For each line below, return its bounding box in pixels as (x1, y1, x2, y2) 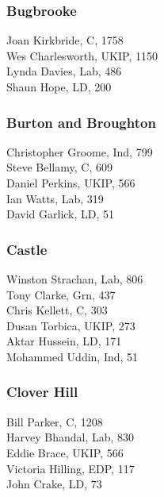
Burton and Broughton (6, 112, 156, 132)
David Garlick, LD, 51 (6, 206, 115, 222)
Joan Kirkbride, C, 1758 (6, 32, 124, 48)
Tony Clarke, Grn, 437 (6, 286, 116, 302)
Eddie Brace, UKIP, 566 (6, 444, 124, 460)
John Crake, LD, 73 (6, 476, 102, 492)
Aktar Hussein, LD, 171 (6, 333, 122, 349)
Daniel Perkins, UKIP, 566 (6, 175, 135, 191)
